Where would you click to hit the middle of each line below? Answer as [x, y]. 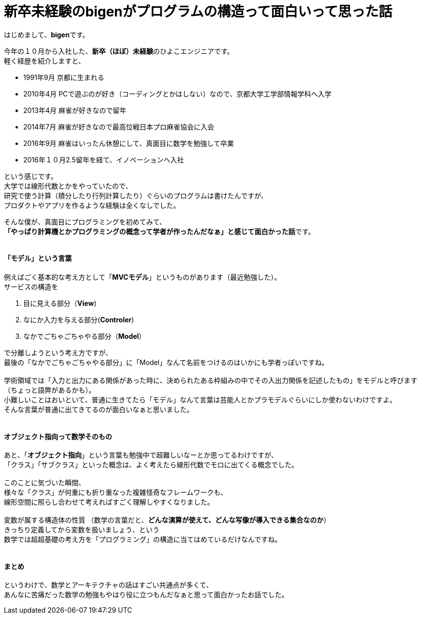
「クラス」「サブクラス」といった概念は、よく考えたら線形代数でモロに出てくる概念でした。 [151, 465]
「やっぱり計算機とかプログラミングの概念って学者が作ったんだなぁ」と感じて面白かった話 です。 [159, 231]
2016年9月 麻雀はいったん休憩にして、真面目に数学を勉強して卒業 [129, 143]
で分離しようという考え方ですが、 [58, 352]
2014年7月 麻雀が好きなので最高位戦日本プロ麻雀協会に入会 [119, 127]
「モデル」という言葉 [38, 258]
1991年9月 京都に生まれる [64, 77]
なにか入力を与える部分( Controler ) [79, 319]
